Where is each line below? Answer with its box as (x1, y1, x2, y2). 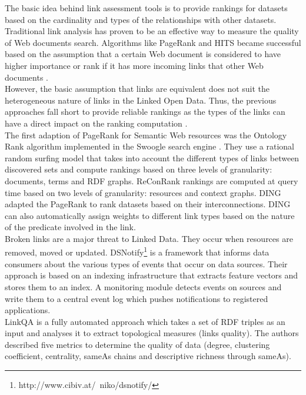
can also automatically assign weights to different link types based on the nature (5, 209, 295, 221)
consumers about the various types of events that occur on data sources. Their (5, 257, 288, 270)
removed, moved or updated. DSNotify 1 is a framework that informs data (5, 244, 270, 258)
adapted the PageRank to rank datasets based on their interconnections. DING (5, 198, 291, 210)
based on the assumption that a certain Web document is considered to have (5, 48, 281, 60)
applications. (5, 304, 51, 316)
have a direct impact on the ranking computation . (5, 117, 188, 129)
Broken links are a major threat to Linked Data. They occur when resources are (5, 232, 293, 244)
